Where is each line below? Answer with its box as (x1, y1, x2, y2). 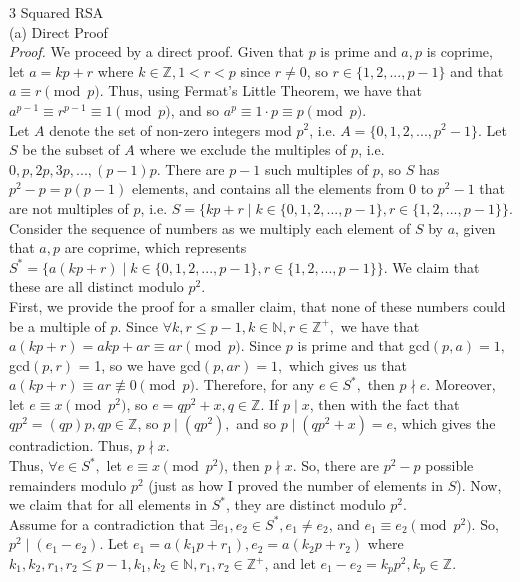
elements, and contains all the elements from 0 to (131, 178, 434, 199)
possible (425, 455, 474, 476)
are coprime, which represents (64, 237, 247, 258)
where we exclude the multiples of (139, 139, 347, 160)
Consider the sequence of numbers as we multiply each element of (9, 217, 411, 238)
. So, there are (292, 455, 380, 476)
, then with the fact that (309, 393, 460, 414)
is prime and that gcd (297, 335, 430, 356)
